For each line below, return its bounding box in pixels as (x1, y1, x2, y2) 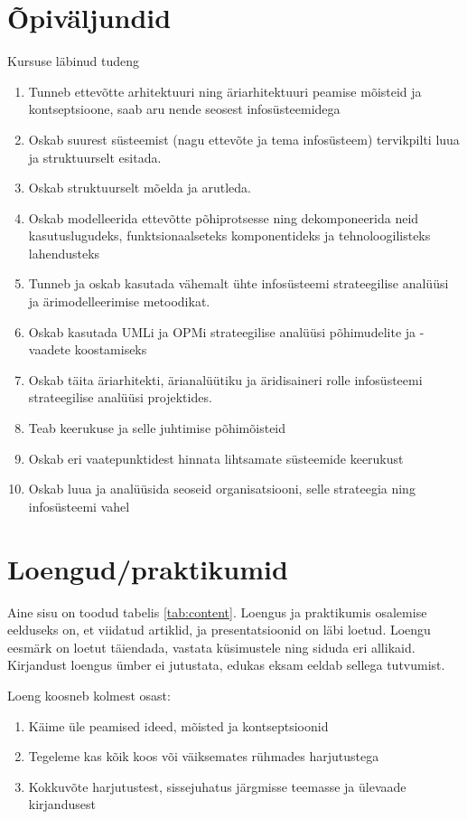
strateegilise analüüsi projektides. (28, 388, 212, 407)
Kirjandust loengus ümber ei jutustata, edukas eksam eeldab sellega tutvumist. (7, 655, 445, 674)
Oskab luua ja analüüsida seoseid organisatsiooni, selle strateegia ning (28, 479, 416, 498)
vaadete (28, 340, 71, 359)
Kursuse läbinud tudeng (7, 52, 140, 71)
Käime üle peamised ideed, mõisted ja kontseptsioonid (28, 716, 329, 735)
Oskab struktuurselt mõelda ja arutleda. (28, 178, 251, 197)
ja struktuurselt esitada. (28, 147, 162, 166)
